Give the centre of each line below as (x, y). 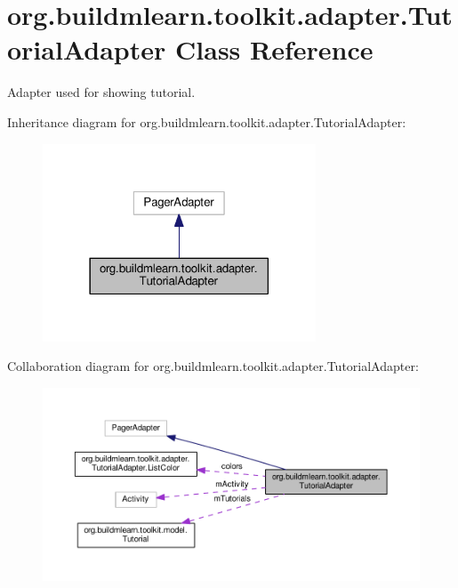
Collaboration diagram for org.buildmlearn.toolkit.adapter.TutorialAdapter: (213, 366)
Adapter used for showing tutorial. (101, 92)
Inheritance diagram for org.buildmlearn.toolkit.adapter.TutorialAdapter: (207, 121)
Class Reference (274, 49)
